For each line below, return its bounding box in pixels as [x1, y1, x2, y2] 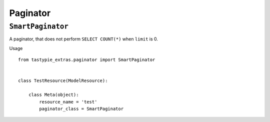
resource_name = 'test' [39, 99, 97, 104]
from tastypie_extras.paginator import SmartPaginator [18, 57, 155, 62]
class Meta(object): [28, 92, 79, 97]
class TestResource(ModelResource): [18, 78, 108, 83]
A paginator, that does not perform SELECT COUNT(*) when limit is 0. [9, 36, 158, 42]
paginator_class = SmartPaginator [39, 105, 124, 111]
